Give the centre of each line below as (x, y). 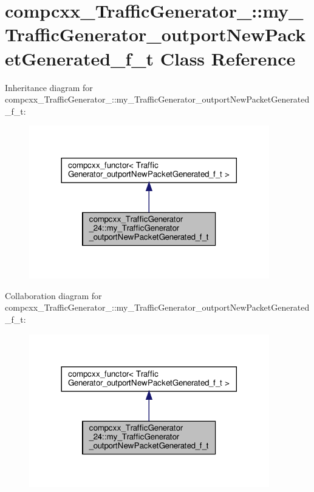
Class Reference (228, 58)
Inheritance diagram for (49, 87)
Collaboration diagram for (53, 295)
